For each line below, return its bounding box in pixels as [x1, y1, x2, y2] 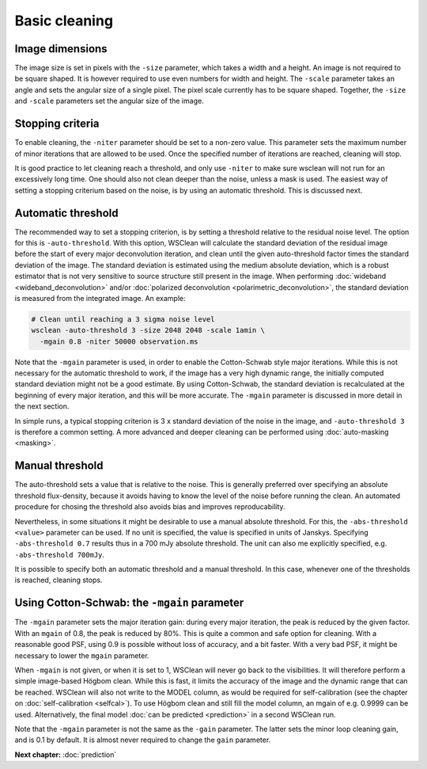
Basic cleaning [14, 12, 114, 29]
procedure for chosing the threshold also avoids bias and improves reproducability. [14, 502, 285, 512]
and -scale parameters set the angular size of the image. [14, 96, 205, 106]
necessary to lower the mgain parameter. [14, 650, 149, 661]
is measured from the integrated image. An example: [14, 293, 186, 303]
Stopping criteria [14, 117, 100, 131]
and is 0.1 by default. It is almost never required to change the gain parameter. [14, 735, 271, 744]
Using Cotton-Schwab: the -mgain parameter [14, 596, 244, 610]
